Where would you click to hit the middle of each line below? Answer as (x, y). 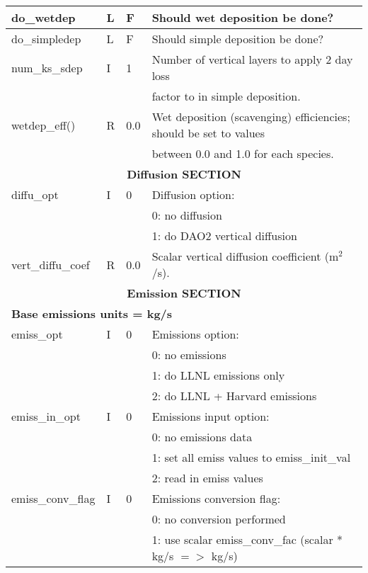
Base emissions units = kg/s (92, 313)
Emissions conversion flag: (216, 498)
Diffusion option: (193, 194)
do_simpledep (46, 39)
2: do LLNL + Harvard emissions (234, 396)
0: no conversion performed (219, 519)
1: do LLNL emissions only (218, 375)
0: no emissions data (202, 437)
